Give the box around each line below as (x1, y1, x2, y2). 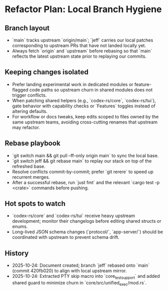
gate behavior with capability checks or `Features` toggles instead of (12, 103, 155, 109)
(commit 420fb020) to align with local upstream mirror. (12, 268, 127, 274)
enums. (12, 224, 28, 230)
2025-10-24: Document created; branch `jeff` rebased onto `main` (12, 262, 150, 269)
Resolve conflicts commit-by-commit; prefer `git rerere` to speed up (12, 169, 154, 175)
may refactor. (12, 124, 40, 130)
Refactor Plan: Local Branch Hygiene (5, 4, 162, 15)
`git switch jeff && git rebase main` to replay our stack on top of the (12, 158, 152, 164)
